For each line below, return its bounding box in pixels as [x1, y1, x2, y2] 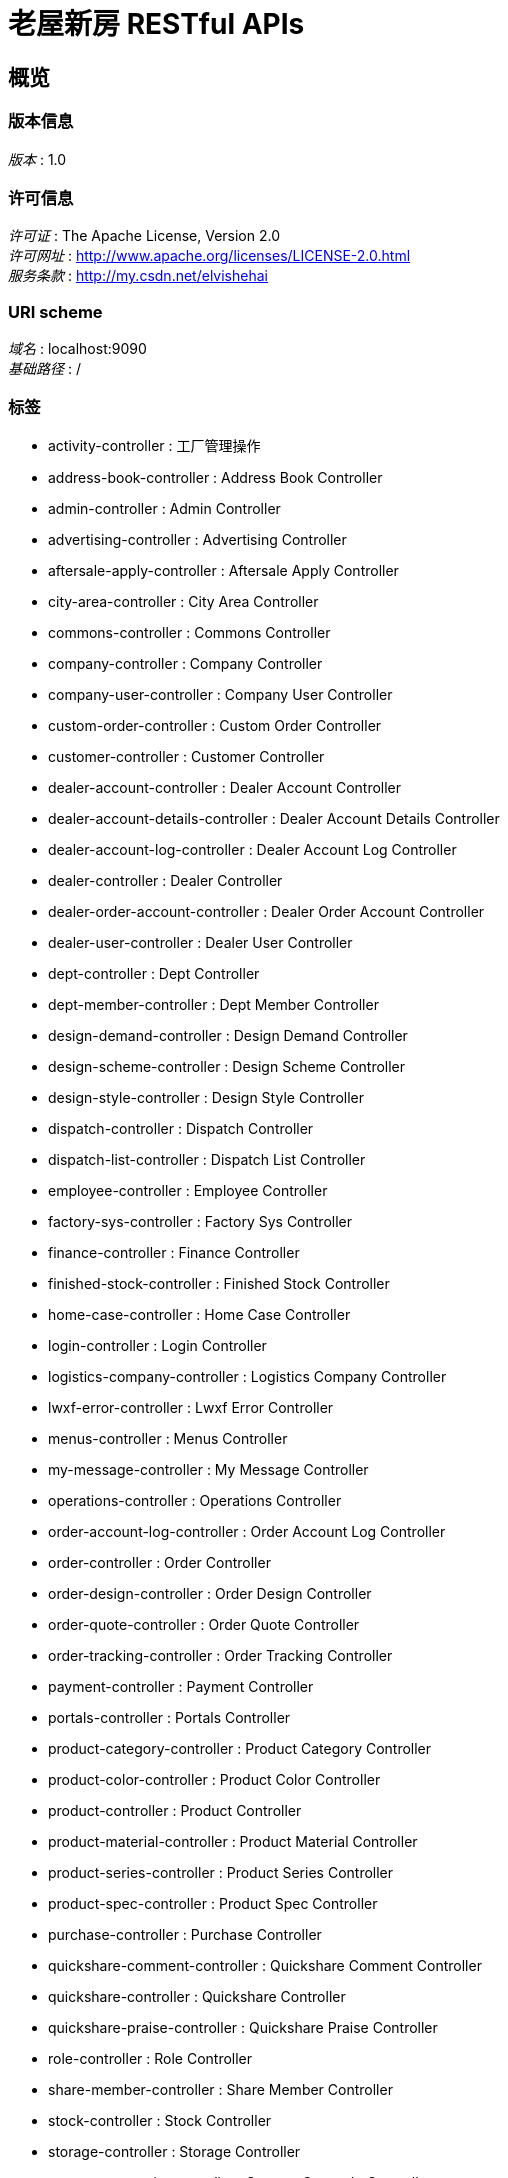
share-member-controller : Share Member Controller [48, 2080, 393, 2098]
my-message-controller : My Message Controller [48, 1460, 369, 1478]
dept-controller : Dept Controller [48, 964, 260, 982]
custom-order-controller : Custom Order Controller [48, 716, 382, 734]
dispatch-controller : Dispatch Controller [48, 1119, 314, 1137]
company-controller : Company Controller [48, 654, 323, 672]
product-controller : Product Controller [48, 1801, 302, 1819]
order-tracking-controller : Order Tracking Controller [48, 1646, 393, 1664]
